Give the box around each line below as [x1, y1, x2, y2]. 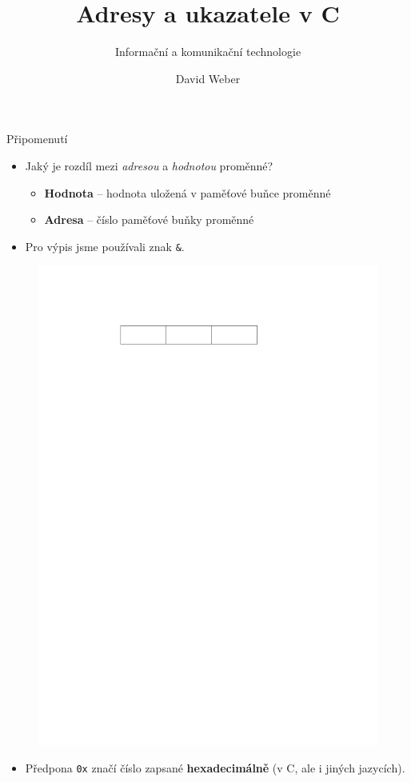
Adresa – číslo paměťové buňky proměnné [44, 211, 254, 228]
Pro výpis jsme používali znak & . [25, 237, 185, 254]
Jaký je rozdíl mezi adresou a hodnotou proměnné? [25, 157, 273, 174]
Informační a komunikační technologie [114, 43, 301, 60]
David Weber [175, 70, 241, 86]
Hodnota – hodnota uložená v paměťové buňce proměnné [44, 184, 331, 201]
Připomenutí [6, 130, 68, 147]
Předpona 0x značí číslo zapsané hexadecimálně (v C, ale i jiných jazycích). [25, 759, 405, 776]
